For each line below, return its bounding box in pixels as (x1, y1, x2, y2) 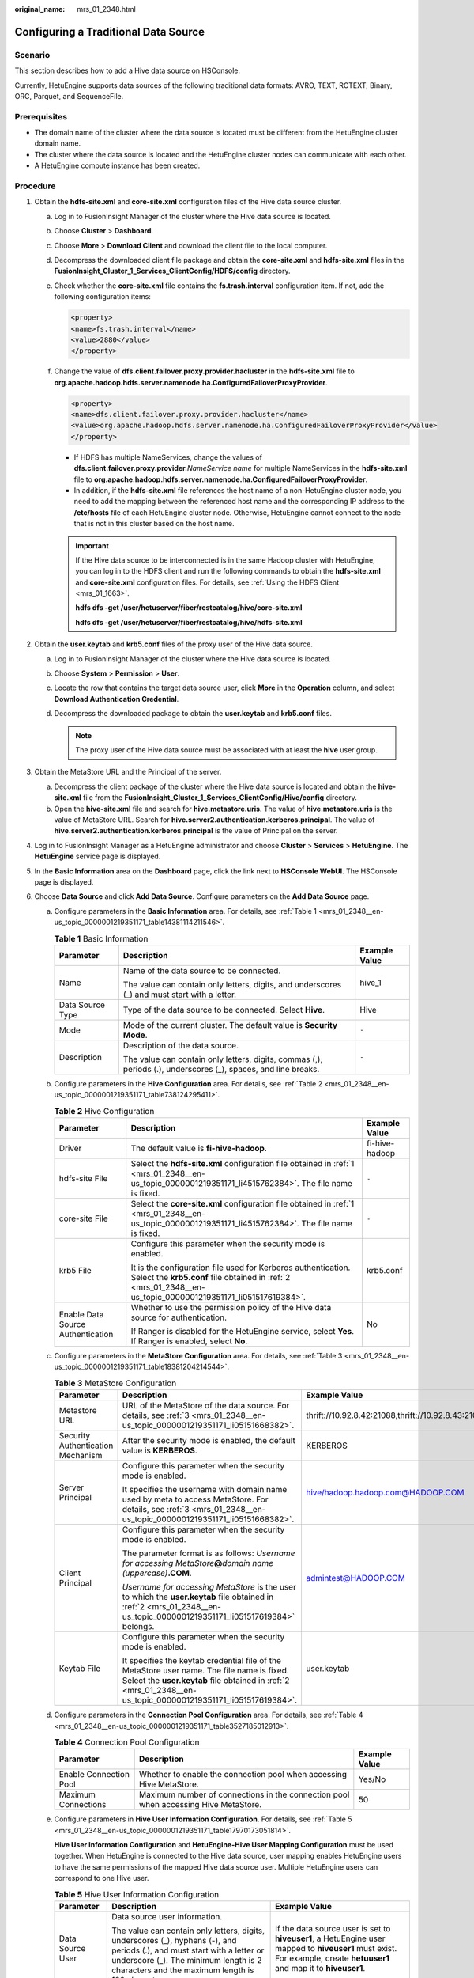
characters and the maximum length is (111, 1965, 254, 1976)
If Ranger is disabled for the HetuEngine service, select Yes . (130, 1326, 355, 1336)
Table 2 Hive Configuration (54, 1105, 155, 1116)
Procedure (14, 180, 56, 191)
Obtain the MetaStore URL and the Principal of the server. (34, 767, 222, 777)
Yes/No (358, 1774, 386, 1785)
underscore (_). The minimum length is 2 (111, 1955, 262, 1966)
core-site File (58, 1213, 108, 1224)
